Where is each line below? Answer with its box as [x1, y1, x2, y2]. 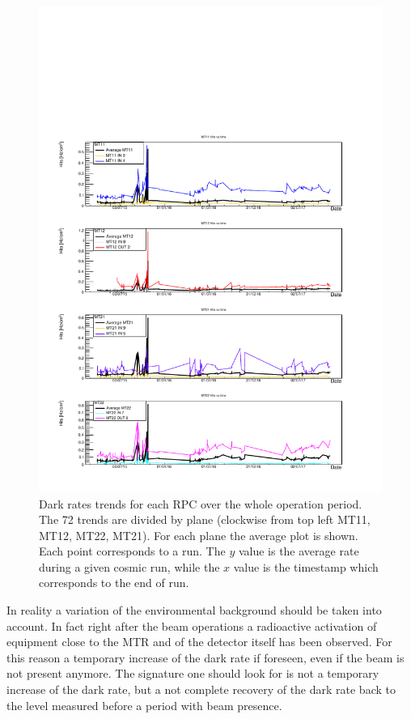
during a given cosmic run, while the [39, 558, 220, 575]
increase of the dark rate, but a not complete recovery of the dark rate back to [6, 681, 396, 698]
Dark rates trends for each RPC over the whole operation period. [39, 495, 362, 512]
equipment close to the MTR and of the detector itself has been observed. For [6, 633, 392, 650]
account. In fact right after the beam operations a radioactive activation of [6, 617, 377, 634]
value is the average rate [238, 542, 359, 559]
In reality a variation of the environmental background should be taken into [6, 602, 382, 619]
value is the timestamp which [233, 558, 379, 575]
